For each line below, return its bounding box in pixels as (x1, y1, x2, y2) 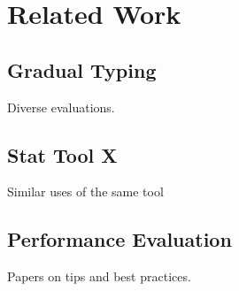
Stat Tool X (7, 141, 118, 168)
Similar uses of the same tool (7, 182, 164, 201)
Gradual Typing (7, 56, 157, 83)
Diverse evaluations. (7, 97, 115, 116)
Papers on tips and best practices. (7, 267, 191, 286)
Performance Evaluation (7, 226, 232, 253)
